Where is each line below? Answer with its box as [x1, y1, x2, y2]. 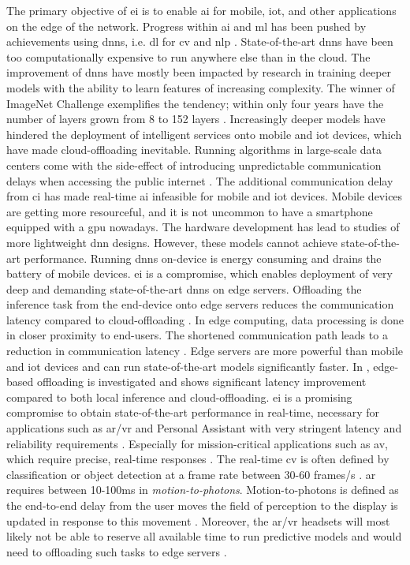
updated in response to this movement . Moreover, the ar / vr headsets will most [6, 512, 390, 529]
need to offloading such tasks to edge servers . [6, 543, 227, 559]
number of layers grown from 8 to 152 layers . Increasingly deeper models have [6, 110, 386, 127]
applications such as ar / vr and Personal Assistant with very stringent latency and [6, 420, 402, 436]
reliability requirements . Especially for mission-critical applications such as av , [6, 435, 388, 451]
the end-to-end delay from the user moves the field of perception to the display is [6, 497, 398, 513]
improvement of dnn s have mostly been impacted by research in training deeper [6, 64, 392, 80]
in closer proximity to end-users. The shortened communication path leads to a [6, 327, 388, 343]
